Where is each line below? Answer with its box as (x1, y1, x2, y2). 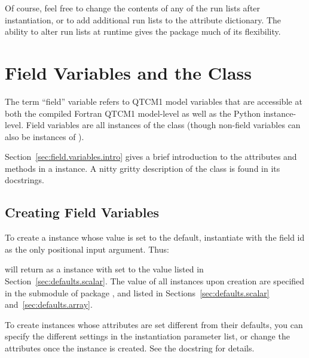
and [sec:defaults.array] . (5, 298, 93, 311)
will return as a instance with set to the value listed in (5, 263, 204, 275)
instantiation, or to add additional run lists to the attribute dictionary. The (5, 13, 282, 26)
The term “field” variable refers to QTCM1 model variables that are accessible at (5, 95, 302, 107)
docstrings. (5, 174, 44, 186)
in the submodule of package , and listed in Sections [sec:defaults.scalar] (5, 286, 270, 299)
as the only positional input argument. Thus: (5, 242, 169, 255)
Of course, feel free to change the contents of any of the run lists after (5, 2, 261, 14)
